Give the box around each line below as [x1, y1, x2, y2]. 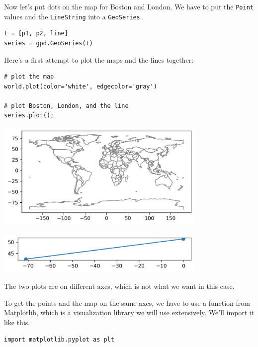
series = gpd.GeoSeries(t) [4, 39, 93, 47]
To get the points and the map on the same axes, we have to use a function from [4, 297, 250, 308]
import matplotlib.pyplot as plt [4, 336, 114, 343]
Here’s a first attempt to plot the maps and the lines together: [4, 54, 194, 65]
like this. [4, 317, 30, 328]
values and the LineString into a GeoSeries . [4, 11, 142, 21]
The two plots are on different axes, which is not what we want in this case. [4, 281, 235, 291]
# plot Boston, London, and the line [4, 102, 129, 109]
